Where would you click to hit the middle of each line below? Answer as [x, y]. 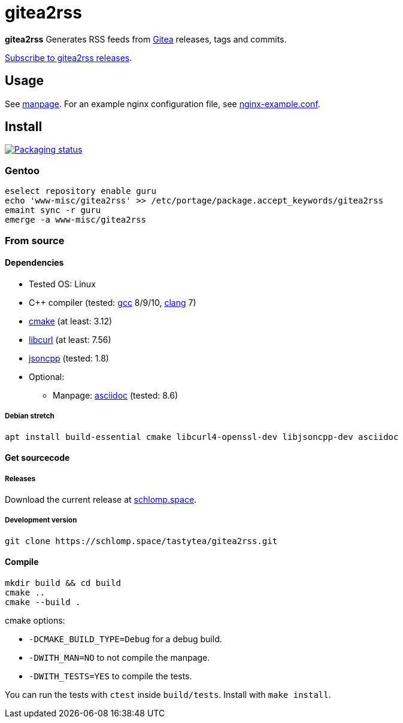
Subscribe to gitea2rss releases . [69, 57]
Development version [41, 520]
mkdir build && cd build [63, 583]
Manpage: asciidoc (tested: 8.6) [116, 395]
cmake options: [35, 620]
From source [35, 240]
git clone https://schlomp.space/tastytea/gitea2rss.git [141, 541]
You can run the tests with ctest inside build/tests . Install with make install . [168, 694]
